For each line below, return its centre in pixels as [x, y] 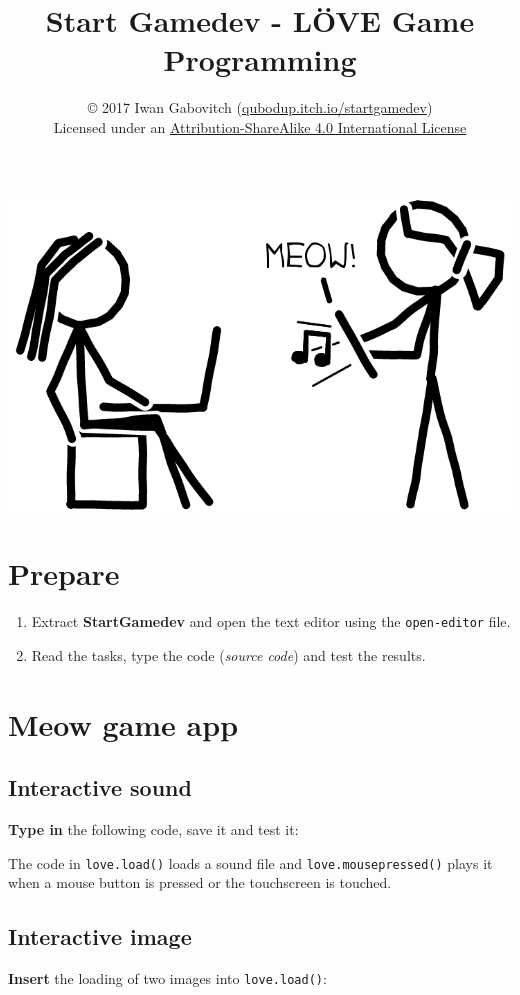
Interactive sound [100, 787]
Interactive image [100, 936]
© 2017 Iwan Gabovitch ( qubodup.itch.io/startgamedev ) [260, 107]
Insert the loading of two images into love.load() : [167, 978]
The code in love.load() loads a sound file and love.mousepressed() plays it [250, 862]
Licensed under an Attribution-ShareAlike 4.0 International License [260, 126]
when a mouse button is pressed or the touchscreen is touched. [200, 882]
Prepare [64, 573]
